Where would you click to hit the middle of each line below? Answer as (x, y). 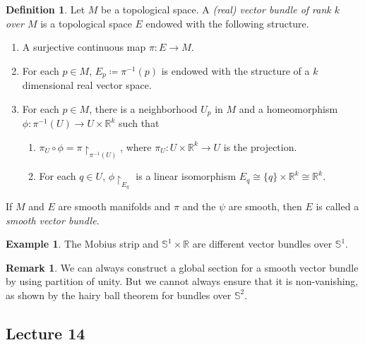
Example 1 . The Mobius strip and (82, 244)
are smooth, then (265, 206)
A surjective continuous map (84, 47)
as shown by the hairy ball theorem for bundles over (119, 295)
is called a (337, 206)
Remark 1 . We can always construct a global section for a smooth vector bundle (182, 267)
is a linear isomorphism (186, 176)
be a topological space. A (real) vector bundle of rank (216, 9)
